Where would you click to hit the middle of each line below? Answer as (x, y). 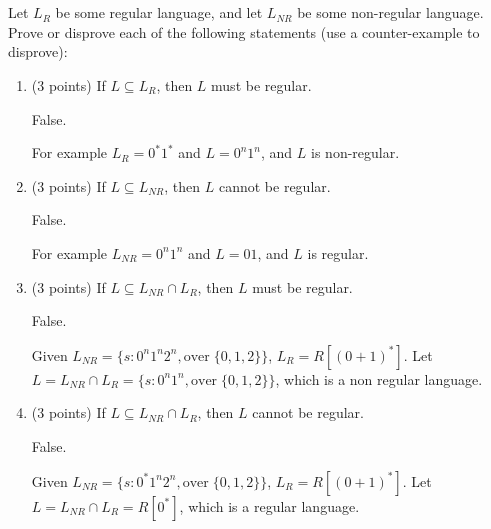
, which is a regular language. (269, 505)
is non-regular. (355, 152)
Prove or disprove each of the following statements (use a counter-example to (244, 31)
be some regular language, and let (159, 12)
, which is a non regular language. (379, 378)
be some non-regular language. (390, 12)
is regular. (338, 252)
